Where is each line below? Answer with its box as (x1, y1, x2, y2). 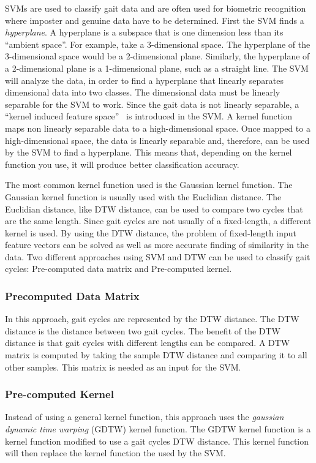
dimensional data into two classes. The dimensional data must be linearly (5, 86, 280, 99)
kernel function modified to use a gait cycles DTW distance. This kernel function (5, 434, 309, 447)
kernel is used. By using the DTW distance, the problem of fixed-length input (5, 226, 297, 239)
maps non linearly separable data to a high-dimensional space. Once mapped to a (5, 121, 310, 134)
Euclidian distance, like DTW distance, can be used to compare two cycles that (5, 202, 303, 215)
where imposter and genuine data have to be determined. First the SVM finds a (5, 13, 304, 26)
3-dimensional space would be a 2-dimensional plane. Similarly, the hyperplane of (5, 50, 310, 62)
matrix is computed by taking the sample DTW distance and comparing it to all (5, 348, 307, 361)
